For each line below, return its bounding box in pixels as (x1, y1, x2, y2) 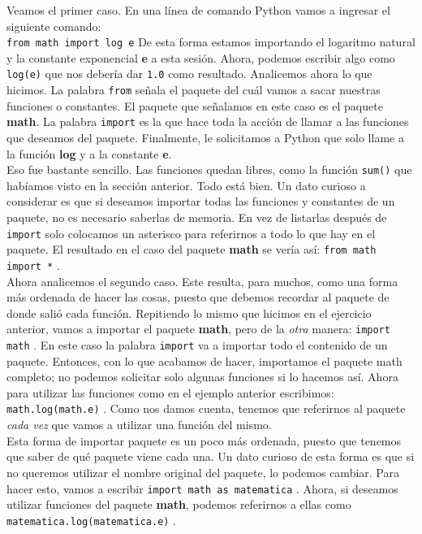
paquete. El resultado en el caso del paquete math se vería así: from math (6, 241, 377, 258)
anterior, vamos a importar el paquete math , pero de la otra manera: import (6, 320, 390, 337)
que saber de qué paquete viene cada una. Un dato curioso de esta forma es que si (6, 448, 415, 465)
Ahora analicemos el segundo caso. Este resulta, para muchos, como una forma (6, 272, 398, 289)
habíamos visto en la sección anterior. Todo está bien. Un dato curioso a (6, 176, 366, 193)
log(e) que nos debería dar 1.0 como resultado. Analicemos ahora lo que (6, 65, 372, 82)
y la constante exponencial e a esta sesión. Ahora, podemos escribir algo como (6, 49, 395, 66)
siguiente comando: (6, 17, 101, 34)
